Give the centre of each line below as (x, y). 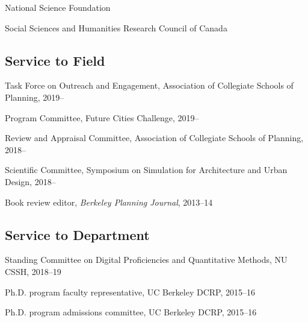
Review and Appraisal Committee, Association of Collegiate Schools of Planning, (154, 138)
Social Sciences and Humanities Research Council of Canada (116, 27)
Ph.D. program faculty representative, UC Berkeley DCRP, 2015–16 (130, 292)
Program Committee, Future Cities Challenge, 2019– (102, 117)
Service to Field (55, 60)
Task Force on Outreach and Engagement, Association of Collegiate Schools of (149, 85)
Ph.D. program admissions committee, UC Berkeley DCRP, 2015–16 (131, 312)
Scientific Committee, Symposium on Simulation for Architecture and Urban (146, 170)
